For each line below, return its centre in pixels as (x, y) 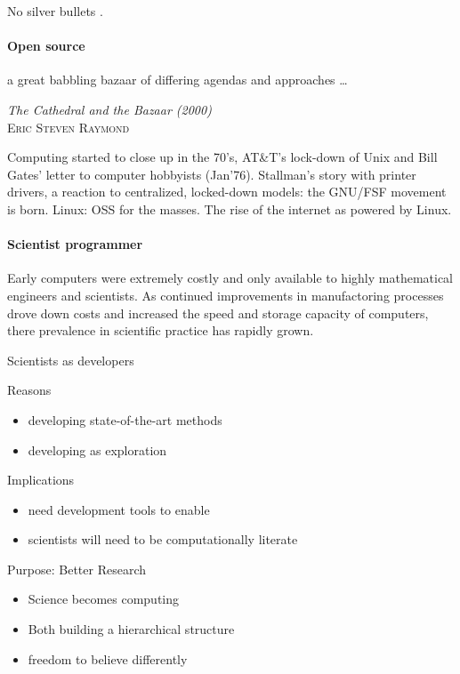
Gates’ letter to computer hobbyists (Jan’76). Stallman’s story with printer (212, 174)
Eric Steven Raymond (69, 127)
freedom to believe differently (108, 658)
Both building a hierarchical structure (131, 629)
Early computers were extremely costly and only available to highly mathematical (230, 278)
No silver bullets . (55, 11)
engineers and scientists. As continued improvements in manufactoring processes (226, 295)
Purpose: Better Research (77, 569)
